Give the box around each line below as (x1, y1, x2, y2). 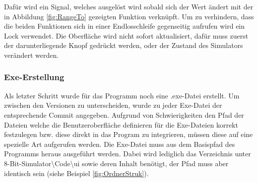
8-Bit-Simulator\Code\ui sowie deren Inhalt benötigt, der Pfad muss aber (4, 158, 229, 168)
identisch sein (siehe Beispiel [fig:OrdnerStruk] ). (4, 168, 149, 178)
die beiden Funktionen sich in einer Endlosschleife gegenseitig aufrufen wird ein (4, 21, 245, 31)
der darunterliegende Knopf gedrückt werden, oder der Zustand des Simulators (4, 40, 243, 50)
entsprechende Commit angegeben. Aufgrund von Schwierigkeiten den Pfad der (4, 109, 244, 120)
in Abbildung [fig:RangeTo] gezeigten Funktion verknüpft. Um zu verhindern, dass (4, 11, 254, 21)
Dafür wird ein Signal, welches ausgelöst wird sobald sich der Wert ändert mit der (4, 1, 254, 11)
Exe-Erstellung (4, 71, 64, 83)
